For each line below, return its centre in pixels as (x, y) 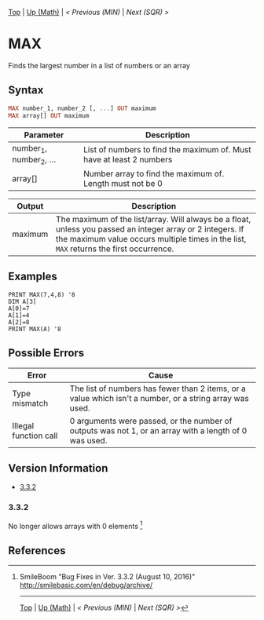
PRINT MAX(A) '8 (35, 329)
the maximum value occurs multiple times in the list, (151, 239)
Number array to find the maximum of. (154, 173)
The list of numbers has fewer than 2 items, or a (158, 388)
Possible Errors (46, 353)
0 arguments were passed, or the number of (151, 421)
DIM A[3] (22, 301)
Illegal (23, 425)
